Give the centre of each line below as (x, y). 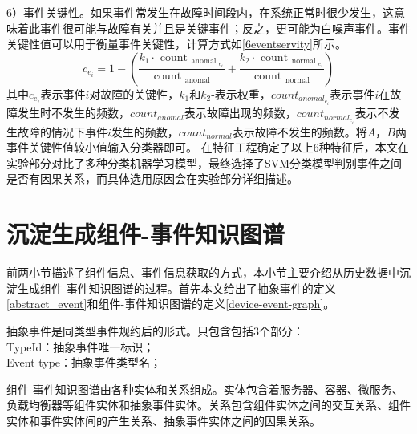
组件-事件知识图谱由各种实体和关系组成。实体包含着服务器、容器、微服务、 (205, 389)
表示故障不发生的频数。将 (300, 131)
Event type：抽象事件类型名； (84, 362)
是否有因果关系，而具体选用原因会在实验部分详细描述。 (152, 178)
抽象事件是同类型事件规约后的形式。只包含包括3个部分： (155, 330)
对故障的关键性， (134, 93)
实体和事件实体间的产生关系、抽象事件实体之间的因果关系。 (164, 420)
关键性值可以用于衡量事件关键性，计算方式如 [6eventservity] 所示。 (177, 44)
